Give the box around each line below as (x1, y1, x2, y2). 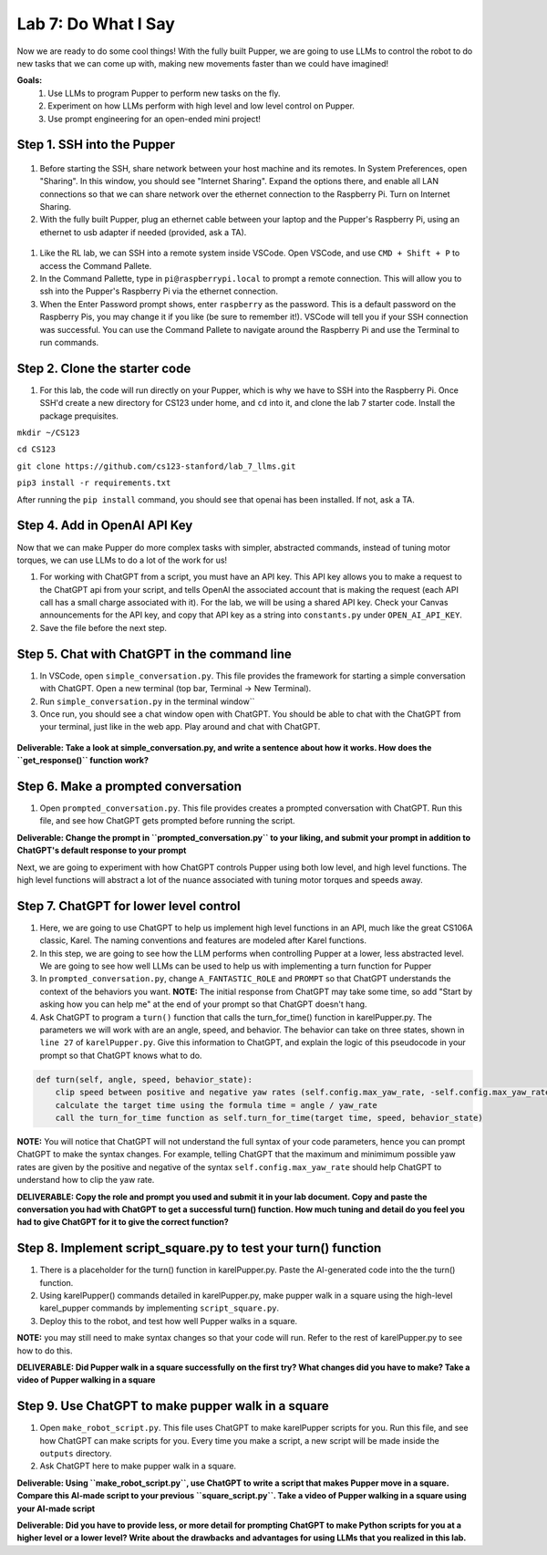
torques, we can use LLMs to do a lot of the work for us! (16, 555, 228, 565)
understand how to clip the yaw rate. (16, 1175, 155, 1186)
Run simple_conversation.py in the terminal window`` (39, 696, 255, 707)
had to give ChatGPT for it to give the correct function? (16, 1217, 230, 1228)
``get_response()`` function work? (16, 755, 150, 766)
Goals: (16, 75, 43, 86)
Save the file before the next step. (39, 622, 168, 633)
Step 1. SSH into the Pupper (16, 137, 176, 152)
